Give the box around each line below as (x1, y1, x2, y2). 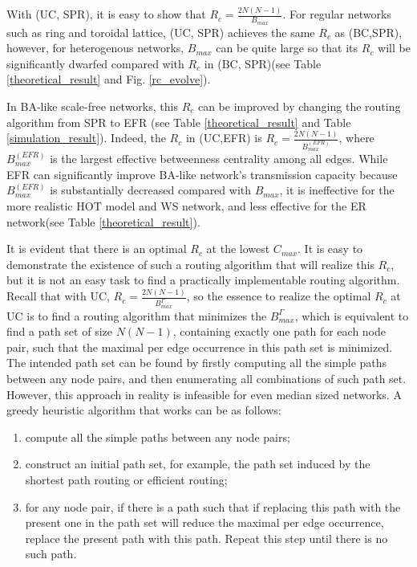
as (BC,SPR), (334, 23, 403, 40)
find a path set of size (6, 323, 112, 340)
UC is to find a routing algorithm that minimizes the (6, 307, 267, 324)
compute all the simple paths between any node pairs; (25, 428, 290, 445)
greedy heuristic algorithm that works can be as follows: (6, 402, 281, 418)
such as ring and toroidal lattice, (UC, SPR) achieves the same (6, 23, 315, 40)
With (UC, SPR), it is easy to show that (6, 6, 206, 22)
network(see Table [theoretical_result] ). (6, 213, 200, 230)
